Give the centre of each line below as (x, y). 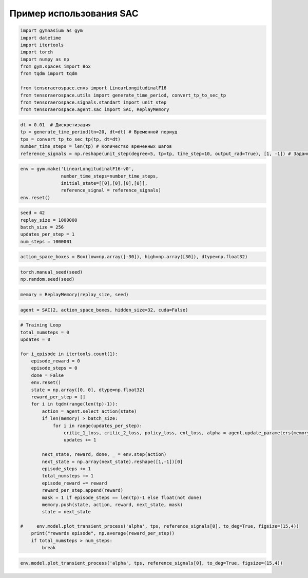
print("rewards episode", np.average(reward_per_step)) (103, 533)
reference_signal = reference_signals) (111, 190)
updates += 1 (80, 440)
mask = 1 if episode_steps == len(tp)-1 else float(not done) (122, 497)
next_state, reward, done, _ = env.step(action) (104, 455)
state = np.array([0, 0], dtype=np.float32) (88, 390)
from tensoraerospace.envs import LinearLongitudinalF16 (93, 88)
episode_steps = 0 (54, 368)
